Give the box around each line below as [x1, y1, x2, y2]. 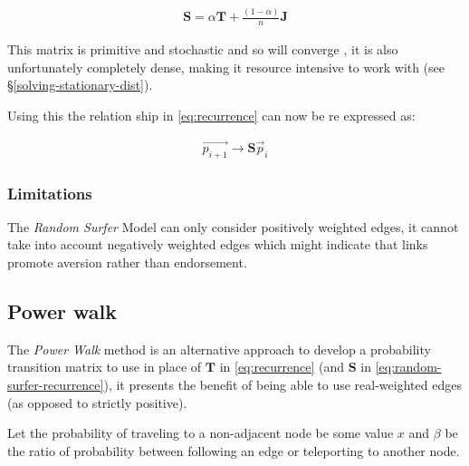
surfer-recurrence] [7, 374, 104, 393]
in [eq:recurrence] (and [219, 357, 345, 376]
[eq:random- [375, 357, 442, 376]
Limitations [7, 181, 92, 204]
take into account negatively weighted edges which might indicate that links [7, 235, 428, 254]
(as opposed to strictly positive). [7, 393, 187, 412]
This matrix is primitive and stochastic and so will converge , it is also [7, 40, 398, 59]
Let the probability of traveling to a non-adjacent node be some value [7, 423, 394, 442]
